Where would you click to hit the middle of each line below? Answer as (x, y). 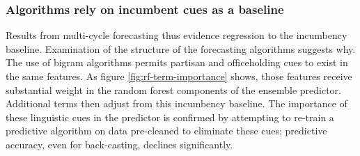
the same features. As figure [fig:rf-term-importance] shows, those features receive (179, 76)
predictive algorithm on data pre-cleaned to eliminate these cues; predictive (166, 131)
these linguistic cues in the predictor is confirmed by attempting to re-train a (170, 117)
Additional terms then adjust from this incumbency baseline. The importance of (177, 103)
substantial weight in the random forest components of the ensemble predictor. (173, 89)
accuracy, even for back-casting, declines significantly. (119, 144)
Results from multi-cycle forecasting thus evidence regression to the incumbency (177, 35)
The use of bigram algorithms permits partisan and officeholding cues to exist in (177, 62)
